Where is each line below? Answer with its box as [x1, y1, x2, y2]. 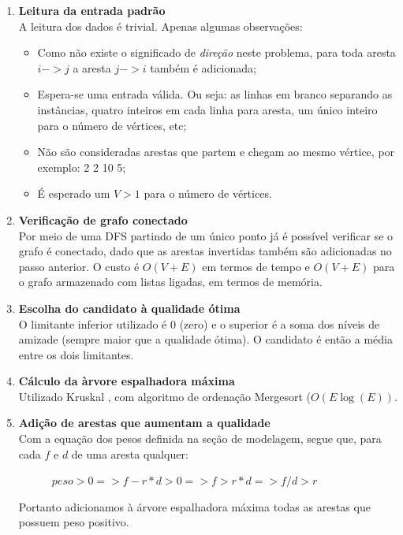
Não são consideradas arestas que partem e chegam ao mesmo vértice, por [37, 143, 395, 160]
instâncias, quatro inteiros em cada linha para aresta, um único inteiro [37, 101, 378, 117]
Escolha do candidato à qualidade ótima [18, 299, 241, 316]
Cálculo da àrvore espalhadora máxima [18, 373, 235, 389]
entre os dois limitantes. [18, 346, 134, 362]
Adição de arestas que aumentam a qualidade [18, 414, 271, 431]
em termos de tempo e [202, 258, 310, 274]
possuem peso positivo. [18, 514, 129, 530]
